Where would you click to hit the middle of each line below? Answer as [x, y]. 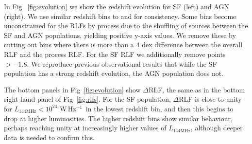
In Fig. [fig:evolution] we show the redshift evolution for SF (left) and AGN [117, 6]
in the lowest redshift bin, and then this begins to [160, 108]
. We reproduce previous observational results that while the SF [122, 63]
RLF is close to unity [210, 99]
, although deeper [217, 128]
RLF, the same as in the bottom [197, 89]
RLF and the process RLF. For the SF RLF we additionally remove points [115, 54]
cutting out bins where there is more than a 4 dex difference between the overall [123, 45]
